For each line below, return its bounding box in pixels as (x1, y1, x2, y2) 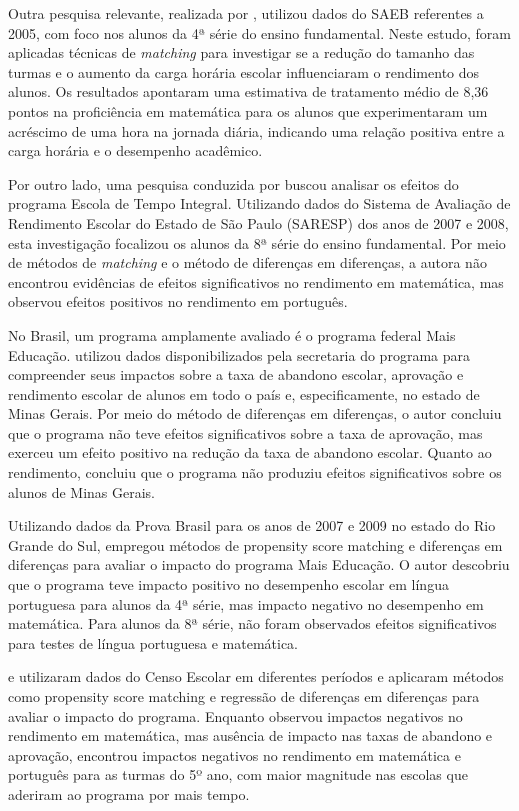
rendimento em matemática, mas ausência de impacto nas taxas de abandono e (8, 725, 493, 746)
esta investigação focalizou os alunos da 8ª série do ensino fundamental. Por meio (8, 232, 506, 253)
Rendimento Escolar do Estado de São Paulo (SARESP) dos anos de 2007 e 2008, (8, 212, 509, 233)
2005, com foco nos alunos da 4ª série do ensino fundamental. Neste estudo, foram (8, 22, 512, 43)
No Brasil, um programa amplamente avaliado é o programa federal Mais (8, 324, 456, 345)
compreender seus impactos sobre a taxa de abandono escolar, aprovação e (8, 364, 464, 385)
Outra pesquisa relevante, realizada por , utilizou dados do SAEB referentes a (8, 3, 484, 23)
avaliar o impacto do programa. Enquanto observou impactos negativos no (8, 705, 463, 726)
